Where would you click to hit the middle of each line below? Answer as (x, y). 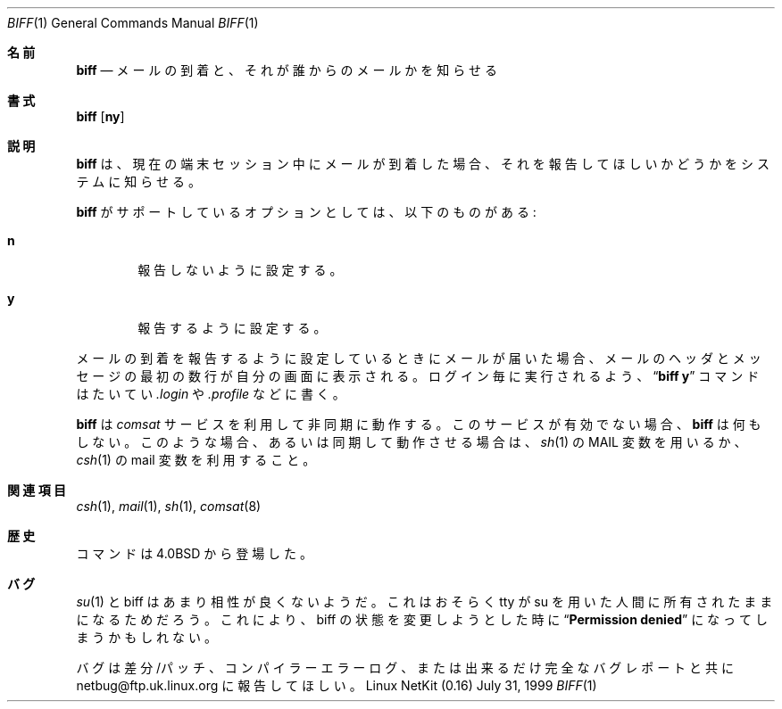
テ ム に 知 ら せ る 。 (138, 181)
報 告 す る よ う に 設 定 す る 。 (232, 328)
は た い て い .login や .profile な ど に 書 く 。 (211, 394)
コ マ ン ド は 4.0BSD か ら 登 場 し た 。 (194, 553)
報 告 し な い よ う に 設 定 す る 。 (240, 270)
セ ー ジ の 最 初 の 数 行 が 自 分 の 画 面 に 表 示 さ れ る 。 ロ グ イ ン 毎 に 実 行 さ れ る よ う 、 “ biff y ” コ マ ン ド (418, 376)
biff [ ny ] (100, 116)
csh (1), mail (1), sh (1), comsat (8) (169, 506)
